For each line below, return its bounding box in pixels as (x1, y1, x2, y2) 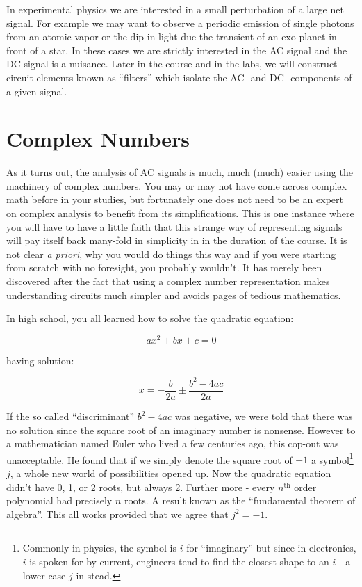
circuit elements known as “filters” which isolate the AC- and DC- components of (6, 70, 352, 84)
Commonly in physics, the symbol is (22, 540, 176, 555)
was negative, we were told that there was (174, 409, 353, 424)
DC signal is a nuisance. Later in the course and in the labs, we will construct (6, 56, 338, 71)
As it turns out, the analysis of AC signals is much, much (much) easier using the (6, 165, 353, 179)
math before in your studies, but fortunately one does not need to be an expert (6, 192, 343, 207)
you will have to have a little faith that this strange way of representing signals (6, 219, 343, 234)
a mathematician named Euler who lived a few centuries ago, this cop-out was (6, 436, 339, 451)
